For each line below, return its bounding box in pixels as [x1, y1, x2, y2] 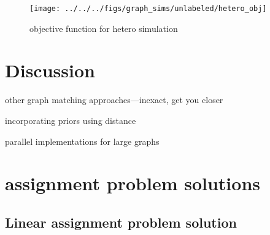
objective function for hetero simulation [29, 21, 178, 34]
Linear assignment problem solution [5, 212, 237, 231]
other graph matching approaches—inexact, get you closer [5, 93, 223, 106]
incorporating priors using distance [5, 114, 136, 126]
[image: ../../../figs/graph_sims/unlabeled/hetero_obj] [29, 4, 267, 13]
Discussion [5, 58, 95, 83]
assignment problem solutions [5, 171, 260, 196]
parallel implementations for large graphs [5, 134, 160, 147]
